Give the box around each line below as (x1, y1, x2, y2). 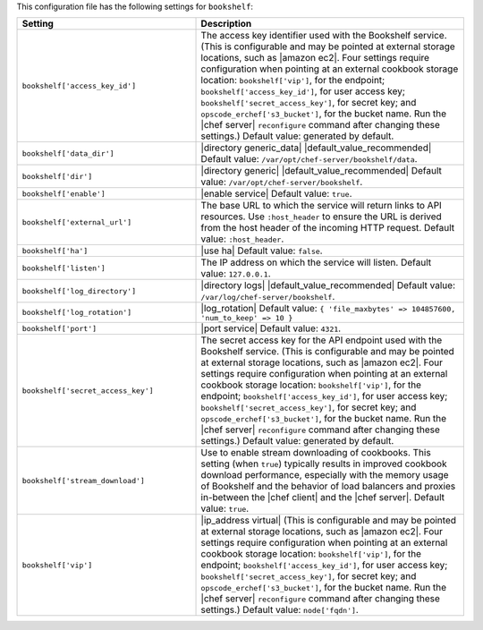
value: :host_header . (200, 233, 284, 245)
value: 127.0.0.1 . (200, 268, 272, 280)
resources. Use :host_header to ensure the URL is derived (200, 210, 442, 223)
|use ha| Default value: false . (200, 244, 323, 257)
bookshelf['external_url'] (21, 217, 132, 227)
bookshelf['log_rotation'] (21, 308, 132, 318)
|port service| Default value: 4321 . (200, 322, 342, 335)
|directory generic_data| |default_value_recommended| (200, 141, 432, 154)
